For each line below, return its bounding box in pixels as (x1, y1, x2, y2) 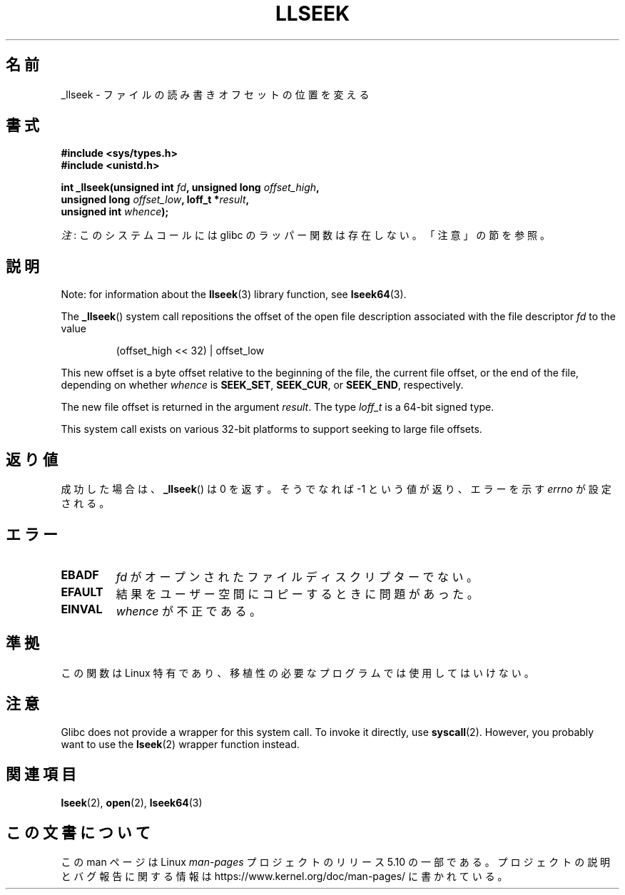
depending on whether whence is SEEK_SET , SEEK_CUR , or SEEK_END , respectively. (61, 379, 464, 392)
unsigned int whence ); (61, 205, 169, 218)
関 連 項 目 (6, 765, 76, 784)
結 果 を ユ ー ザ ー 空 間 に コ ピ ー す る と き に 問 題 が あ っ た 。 (116, 586, 479, 601)
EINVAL (61, 601, 103, 616)
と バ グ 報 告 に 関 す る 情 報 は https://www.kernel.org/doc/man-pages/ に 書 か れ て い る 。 (61, 870, 508, 883)
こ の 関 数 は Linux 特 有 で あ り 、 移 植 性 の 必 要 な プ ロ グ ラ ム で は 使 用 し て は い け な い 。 (61, 666, 534, 679)
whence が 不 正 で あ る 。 (116, 603, 261, 618)
